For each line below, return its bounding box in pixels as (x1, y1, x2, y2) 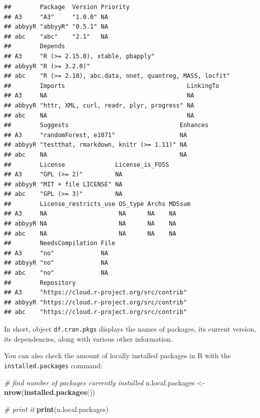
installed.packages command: (4, 360, 103, 370)
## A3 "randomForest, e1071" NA (4, 131, 187, 139)
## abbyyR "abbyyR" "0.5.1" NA (4, 23, 108, 31)
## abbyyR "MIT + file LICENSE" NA (4, 180, 123, 188)
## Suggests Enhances (4, 122, 209, 129)
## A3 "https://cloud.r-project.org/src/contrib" (4, 289, 187, 296)
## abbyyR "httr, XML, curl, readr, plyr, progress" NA (4, 101, 194, 109)
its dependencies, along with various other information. (4, 333, 173, 344)
